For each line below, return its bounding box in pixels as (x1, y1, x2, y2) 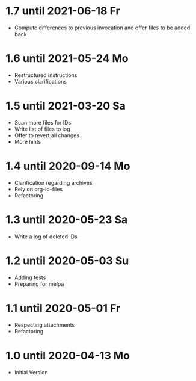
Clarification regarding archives (14, 179, 93, 186)
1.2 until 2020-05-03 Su (5, 254, 129, 267)
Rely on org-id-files (14, 185, 63, 193)
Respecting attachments (14, 321, 75, 329)
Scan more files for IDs (14, 119, 72, 126)
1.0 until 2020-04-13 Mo (5, 348, 130, 362)
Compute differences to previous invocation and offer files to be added (14, 24, 191, 31)
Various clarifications (14, 78, 67, 85)
